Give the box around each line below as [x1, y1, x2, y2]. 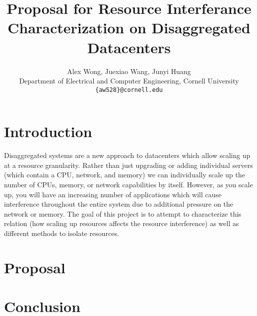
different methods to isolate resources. [4, 228, 119, 238]
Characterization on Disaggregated [7, 17, 251, 38]
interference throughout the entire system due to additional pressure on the [4, 199, 233, 209]
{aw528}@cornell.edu [95, 86, 163, 93]
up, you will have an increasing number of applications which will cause [4, 189, 222, 199]
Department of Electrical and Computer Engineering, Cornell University [19, 76, 239, 86]
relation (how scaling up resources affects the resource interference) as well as [4, 218, 239, 229]
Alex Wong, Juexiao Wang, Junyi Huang [67, 66, 191, 76]
